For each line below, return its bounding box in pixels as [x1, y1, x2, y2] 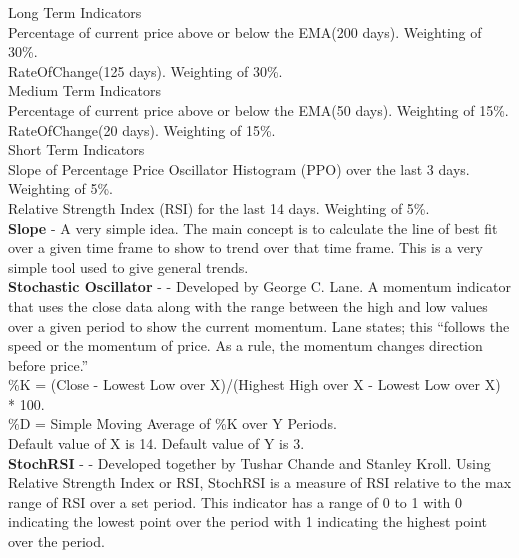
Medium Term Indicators [8, 80, 161, 101]
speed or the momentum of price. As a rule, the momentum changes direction [8, 335, 483, 356]
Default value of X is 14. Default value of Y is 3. [8, 433, 305, 454]
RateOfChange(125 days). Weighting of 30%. [8, 60, 283, 81]
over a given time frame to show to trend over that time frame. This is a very [8, 237, 483, 258]
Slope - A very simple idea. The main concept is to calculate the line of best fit [8, 217, 498, 238]
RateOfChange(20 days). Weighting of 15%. [8, 119, 276, 140]
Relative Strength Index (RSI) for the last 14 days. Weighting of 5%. [8, 197, 430, 218]
